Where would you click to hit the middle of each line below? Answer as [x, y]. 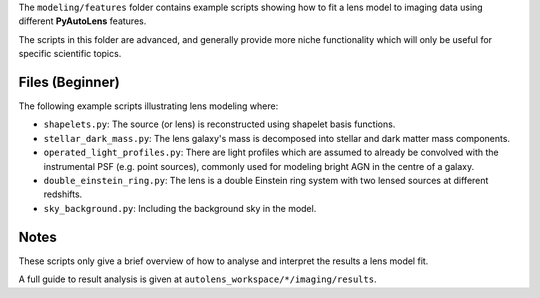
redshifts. [63, 194]
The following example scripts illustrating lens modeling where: [148, 106]
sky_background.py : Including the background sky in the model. [180, 208]
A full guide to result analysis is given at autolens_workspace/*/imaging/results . [197, 279]
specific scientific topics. [70, 54]
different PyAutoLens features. [82, 21]
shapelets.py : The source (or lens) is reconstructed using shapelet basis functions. [219, 124]
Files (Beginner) [69, 81]
